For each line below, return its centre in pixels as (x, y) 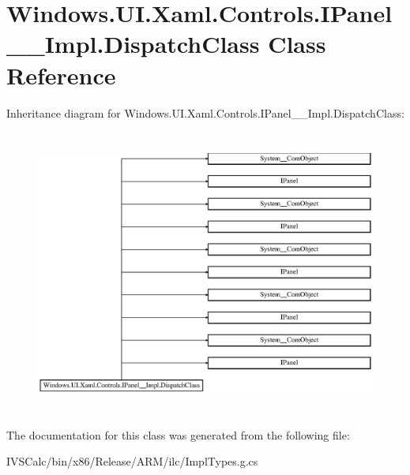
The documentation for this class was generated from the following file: (178, 434)
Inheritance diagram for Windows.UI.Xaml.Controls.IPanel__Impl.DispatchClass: (205, 112)
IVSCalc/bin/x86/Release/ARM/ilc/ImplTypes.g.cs (132, 461)
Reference (61, 75)
